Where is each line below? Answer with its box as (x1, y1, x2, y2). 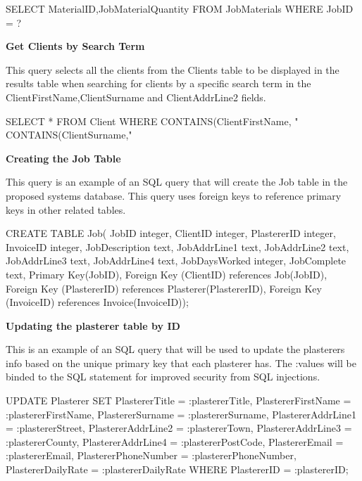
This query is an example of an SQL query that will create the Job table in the (6, 174, 348, 189)
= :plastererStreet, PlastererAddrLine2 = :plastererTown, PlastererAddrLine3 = (6, 421, 352, 435)
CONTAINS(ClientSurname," (6, 127, 132, 142)
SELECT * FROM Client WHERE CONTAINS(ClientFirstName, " (6, 113, 299, 128)
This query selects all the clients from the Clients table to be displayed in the (6, 62, 339, 77)
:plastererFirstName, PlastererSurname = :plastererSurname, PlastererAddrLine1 (6, 406, 356, 421)
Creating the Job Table (6, 150, 121, 165)
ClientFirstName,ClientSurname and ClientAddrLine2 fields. (6, 89, 266, 104)
